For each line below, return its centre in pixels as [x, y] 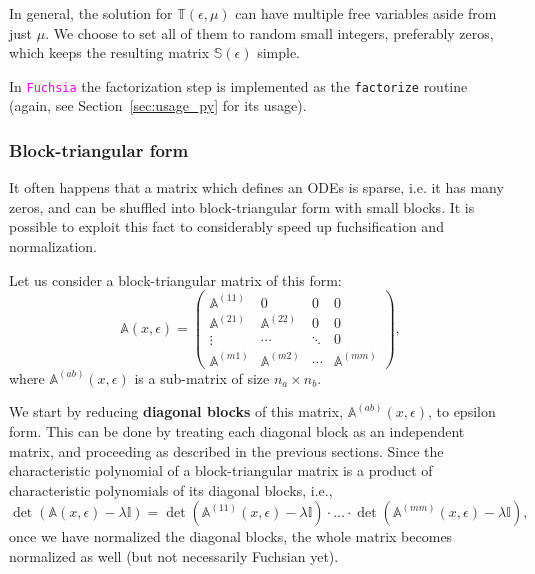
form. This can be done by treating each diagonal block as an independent [237, 430]
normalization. [53, 246]
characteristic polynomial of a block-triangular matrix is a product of [221, 470]
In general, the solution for [91, 13]
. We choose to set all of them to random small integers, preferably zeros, [269, 32]
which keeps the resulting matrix [109, 52]
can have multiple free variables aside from [366, 13]
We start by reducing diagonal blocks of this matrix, [176, 411]
